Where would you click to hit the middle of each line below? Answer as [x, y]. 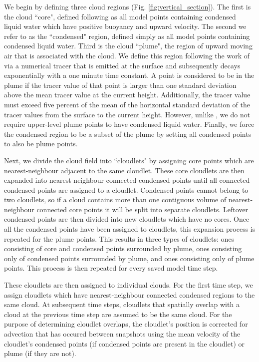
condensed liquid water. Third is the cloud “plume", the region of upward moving [128, 46]
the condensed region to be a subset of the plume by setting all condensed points [128, 134]
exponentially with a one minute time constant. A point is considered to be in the [129, 75]
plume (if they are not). [40, 353]
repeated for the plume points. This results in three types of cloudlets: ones [119, 238]
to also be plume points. [41, 144]
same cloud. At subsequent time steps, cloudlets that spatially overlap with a [122, 304]
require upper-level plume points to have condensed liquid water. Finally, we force [129, 124]
